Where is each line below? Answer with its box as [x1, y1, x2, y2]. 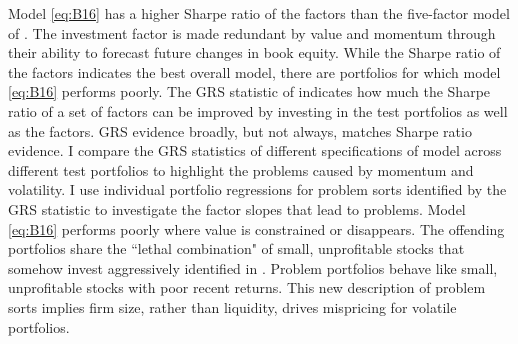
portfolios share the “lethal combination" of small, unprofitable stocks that [8, 238, 465, 259]
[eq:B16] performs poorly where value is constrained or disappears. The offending [8, 218, 505, 239]
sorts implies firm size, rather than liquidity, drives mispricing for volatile [8, 296, 457, 317]
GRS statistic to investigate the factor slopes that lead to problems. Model [8, 198, 466, 219]
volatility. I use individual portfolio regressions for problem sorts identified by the [8, 179, 507, 200]
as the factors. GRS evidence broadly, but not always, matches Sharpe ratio [8, 120, 472, 141]
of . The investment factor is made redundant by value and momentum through [8, 22, 496, 43]
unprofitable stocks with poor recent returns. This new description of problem [8, 277, 486, 298]
